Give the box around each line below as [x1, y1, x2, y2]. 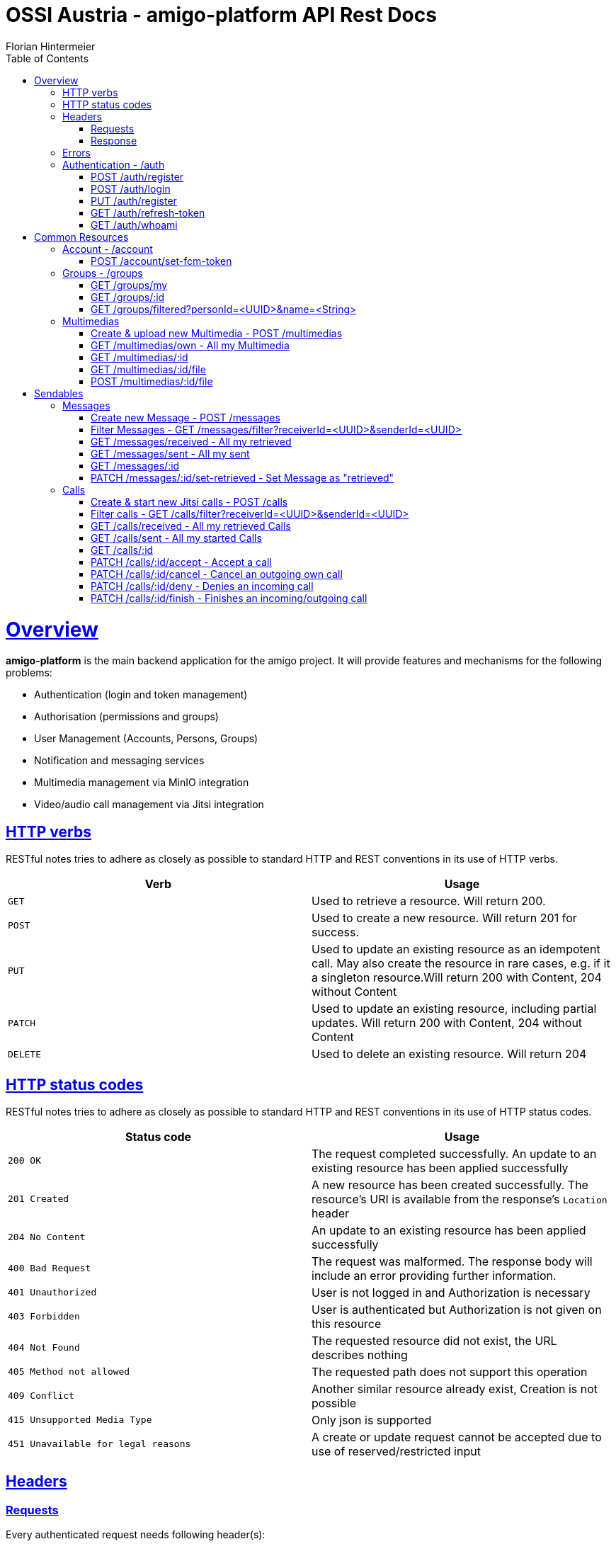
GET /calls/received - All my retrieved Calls [91, 519, 291, 532]
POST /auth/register [91, 170, 184, 183]
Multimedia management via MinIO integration [34, 776, 249, 789]
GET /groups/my [91, 278, 168, 291]
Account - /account [62, 242, 153, 255]
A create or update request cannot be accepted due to [312, 1429, 602, 1444]
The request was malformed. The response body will [312, 1254, 593, 1268]
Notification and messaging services [34, 754, 205, 767]
